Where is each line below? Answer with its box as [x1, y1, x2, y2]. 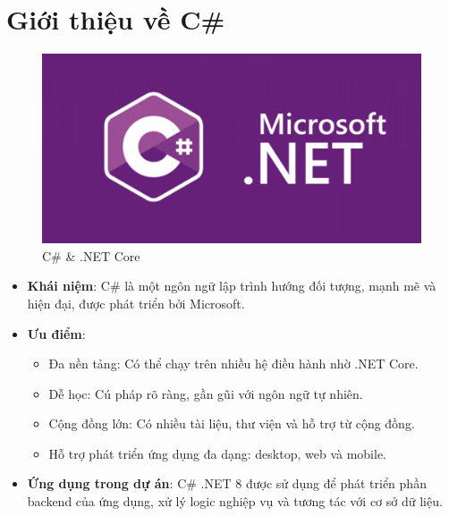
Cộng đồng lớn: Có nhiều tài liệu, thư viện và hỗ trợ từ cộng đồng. [48, 414, 415, 433]
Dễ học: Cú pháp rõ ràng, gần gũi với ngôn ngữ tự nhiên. [48, 384, 363, 402]
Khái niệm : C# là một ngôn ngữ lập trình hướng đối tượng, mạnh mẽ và [27, 276, 436, 295]
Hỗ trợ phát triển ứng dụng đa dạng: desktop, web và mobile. [48, 444, 387, 462]
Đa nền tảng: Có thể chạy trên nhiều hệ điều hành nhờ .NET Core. [48, 354, 419, 373]
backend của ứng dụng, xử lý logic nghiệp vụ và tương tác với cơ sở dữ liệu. [27, 492, 443, 511]
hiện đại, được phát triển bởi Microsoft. [27, 293, 245, 312]
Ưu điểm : [27, 324, 86, 343]
